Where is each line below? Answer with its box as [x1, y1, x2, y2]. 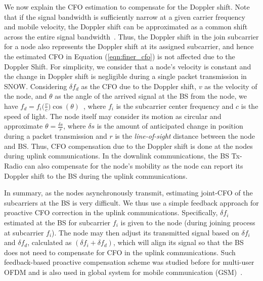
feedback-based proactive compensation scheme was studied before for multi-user [4, 257, 254, 267]
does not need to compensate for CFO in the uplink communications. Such [4, 247, 236, 257]
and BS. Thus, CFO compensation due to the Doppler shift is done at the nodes [4, 140, 253, 151]
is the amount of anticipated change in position [97, 121, 243, 131]
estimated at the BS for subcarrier [4, 217, 111, 227]
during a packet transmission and [4, 131, 107, 141]
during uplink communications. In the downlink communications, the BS [4, 150, 229, 161]
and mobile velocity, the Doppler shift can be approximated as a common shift [4, 21, 248, 32]
